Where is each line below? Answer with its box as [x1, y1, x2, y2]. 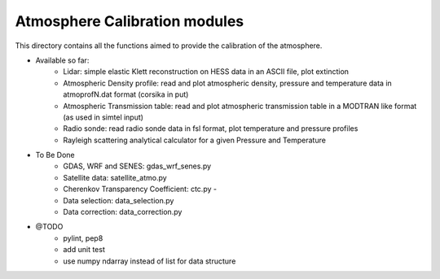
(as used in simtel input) [63, 112, 144, 122]
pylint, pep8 [63, 233, 103, 243]
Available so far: [35, 55, 90, 65]
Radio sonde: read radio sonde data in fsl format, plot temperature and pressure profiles [63, 124, 359, 133]
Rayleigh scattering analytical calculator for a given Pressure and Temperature [63, 135, 326, 145]
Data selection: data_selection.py [63, 195, 174, 205]
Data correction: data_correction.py [63, 207, 183, 217]
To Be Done [35, 150, 75, 160]
